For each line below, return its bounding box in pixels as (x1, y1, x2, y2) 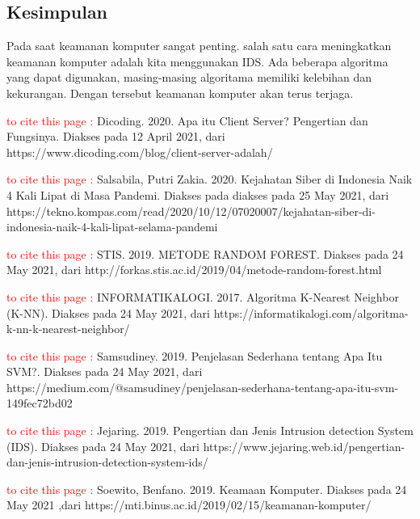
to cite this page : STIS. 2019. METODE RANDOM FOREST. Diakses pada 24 (6, 245, 404, 262)
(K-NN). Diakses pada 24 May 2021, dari (6, 304, 210, 321)
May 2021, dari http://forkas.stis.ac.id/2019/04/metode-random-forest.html (6, 261, 382, 278)
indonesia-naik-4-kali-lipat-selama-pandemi (6, 218, 218, 235)
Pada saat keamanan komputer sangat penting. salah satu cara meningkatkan (6, 37, 392, 54)
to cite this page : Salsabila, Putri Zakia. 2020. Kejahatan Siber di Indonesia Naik (6, 171, 413, 188)
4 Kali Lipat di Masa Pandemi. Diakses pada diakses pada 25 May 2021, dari (6, 186, 389, 203)
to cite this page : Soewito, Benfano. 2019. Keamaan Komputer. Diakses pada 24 (6, 480, 407, 497)
